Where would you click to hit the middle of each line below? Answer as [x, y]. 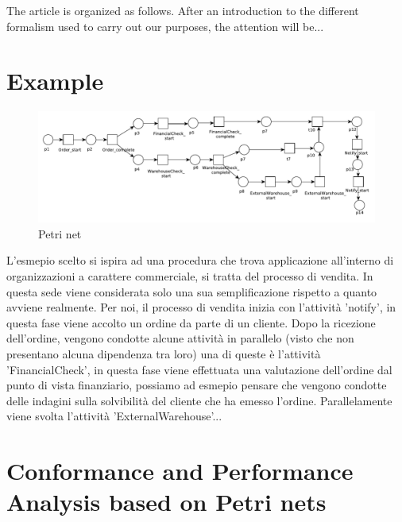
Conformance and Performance [180, 471]
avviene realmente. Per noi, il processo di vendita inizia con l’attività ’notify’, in [201, 307]
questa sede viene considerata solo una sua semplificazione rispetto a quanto [192, 291]
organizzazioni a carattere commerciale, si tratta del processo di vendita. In [190, 276]
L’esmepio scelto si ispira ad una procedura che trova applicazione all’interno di [200, 260]
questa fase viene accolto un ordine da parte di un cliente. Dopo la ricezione [191, 322]
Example [55, 81]
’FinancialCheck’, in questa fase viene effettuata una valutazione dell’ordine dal [199, 369]
